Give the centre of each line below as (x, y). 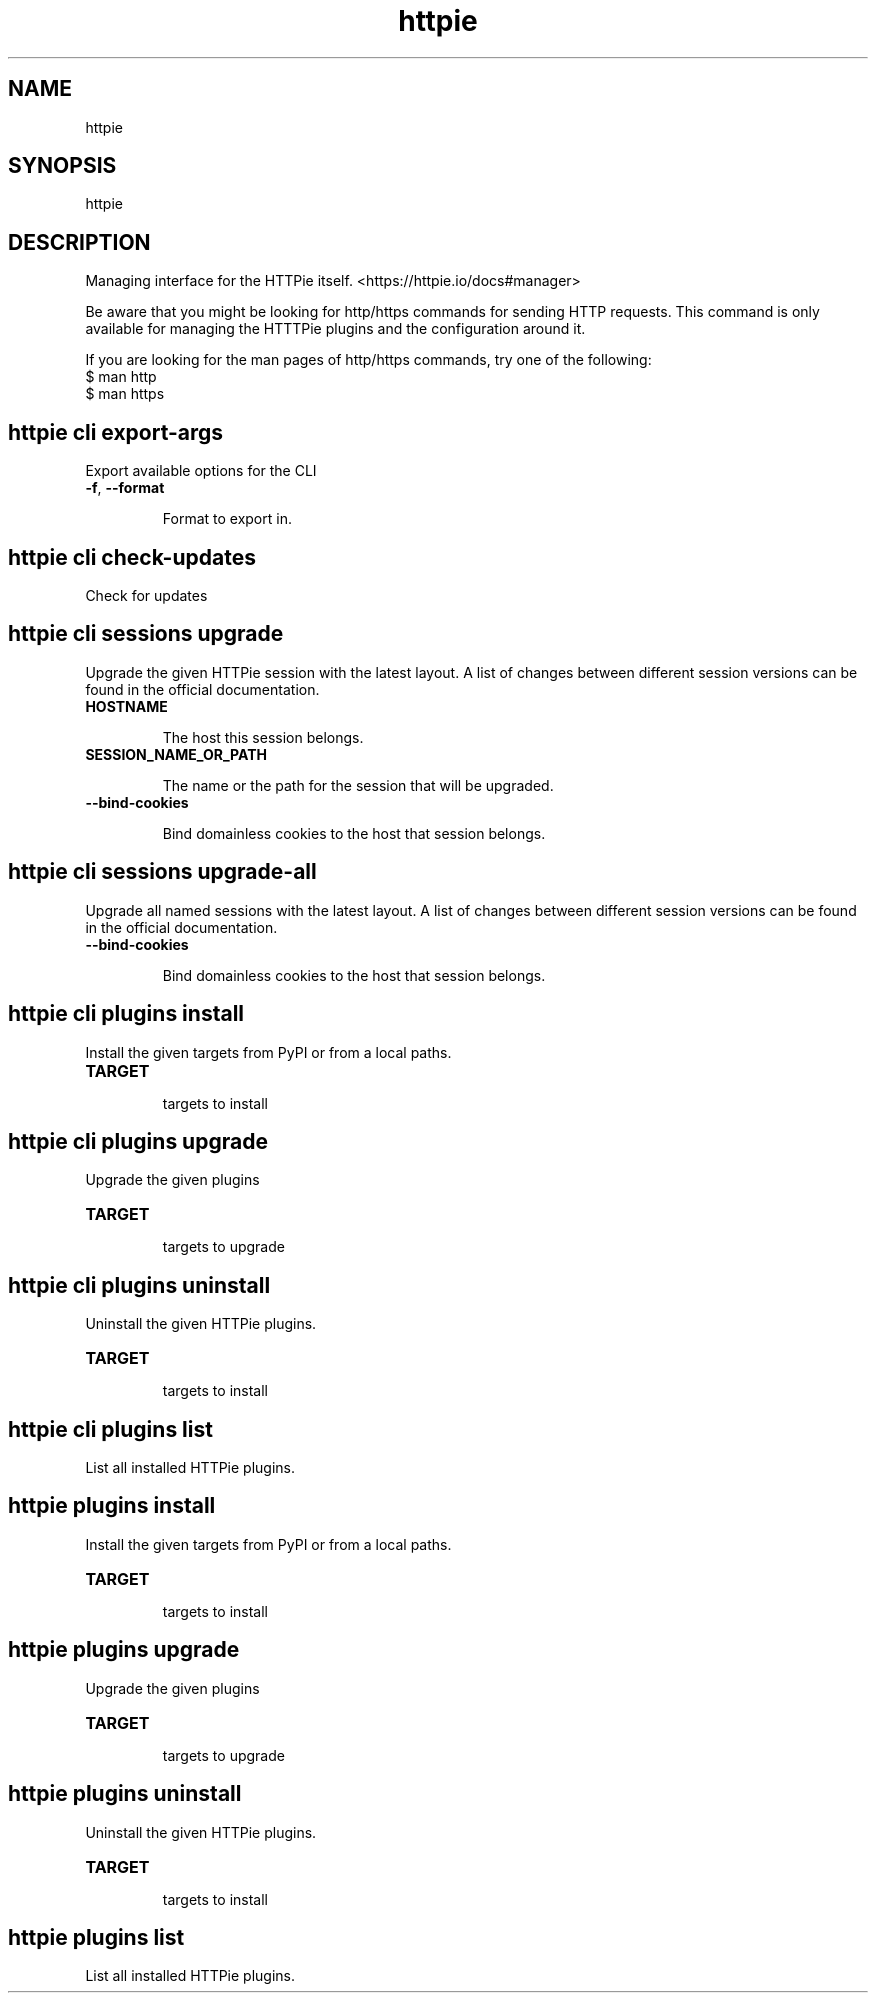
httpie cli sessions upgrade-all (162, 872)
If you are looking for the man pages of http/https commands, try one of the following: (368, 360)
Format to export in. (227, 519)
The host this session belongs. (263, 737)
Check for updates (146, 595)
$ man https (125, 394)
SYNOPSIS (62, 166)
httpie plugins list (96, 1937)
